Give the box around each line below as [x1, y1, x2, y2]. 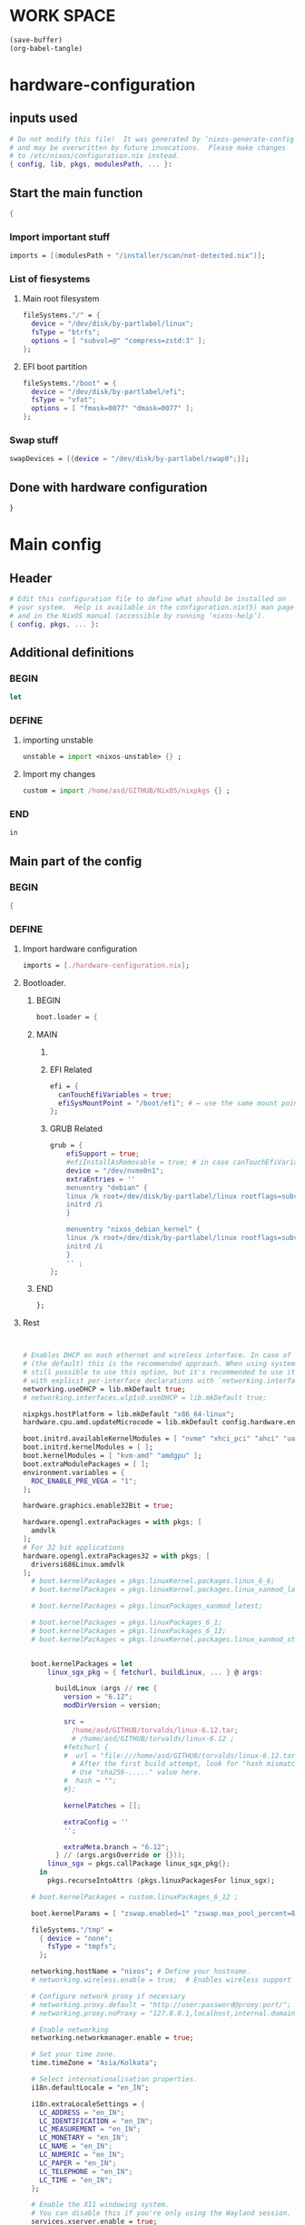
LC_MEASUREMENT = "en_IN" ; [39, 2125, 142, 2134]
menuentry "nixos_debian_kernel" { [66, 1225, 202, 1235]
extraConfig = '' [63, 1817, 129, 1826]
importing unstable [22, 734, 93, 745]
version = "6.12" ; [63, 1692, 133, 1702]
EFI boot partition [22, 360, 88, 372]
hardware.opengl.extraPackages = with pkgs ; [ [22, 1518, 202, 1527]
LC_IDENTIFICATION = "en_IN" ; [39, 2116, 153, 2125]
